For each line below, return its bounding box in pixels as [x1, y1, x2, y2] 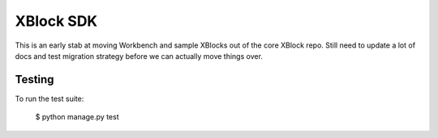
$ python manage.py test [35, 112, 119, 122]
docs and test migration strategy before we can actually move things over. [15, 51, 264, 61]
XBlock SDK [15, 12, 97, 30]
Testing [15, 73, 54, 86]
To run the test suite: [15, 94, 84, 103]
